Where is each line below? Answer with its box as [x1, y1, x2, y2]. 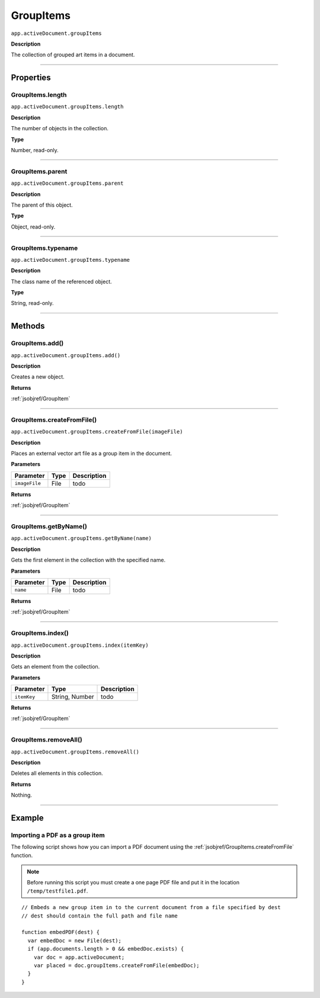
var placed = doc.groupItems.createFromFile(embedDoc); [33, 962, 200, 968]
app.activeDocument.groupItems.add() [11, 352, 121, 358]
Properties [11, 73, 51, 83]
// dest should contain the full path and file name [21, 912, 178, 919]
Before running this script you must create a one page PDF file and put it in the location [27, 879, 240, 886]
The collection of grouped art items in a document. [11, 51, 135, 59]
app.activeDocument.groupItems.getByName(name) [11, 535, 152, 542]
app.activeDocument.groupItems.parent [11, 180, 124, 187]
